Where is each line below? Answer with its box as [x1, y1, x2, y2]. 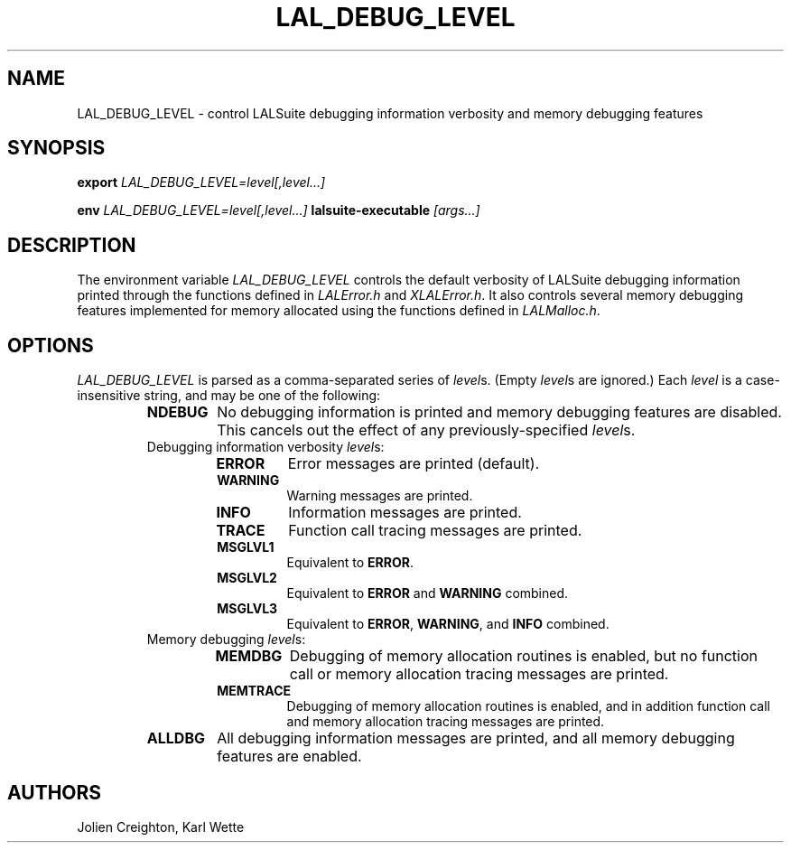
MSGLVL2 [217, 570, 277, 586]
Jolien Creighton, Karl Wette [77, 818, 245, 835]
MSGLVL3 [217, 601, 278, 617]
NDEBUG [146, 403, 209, 422]
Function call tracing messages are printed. [288, 521, 582, 540]
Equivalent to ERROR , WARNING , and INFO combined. [286, 616, 610, 632]
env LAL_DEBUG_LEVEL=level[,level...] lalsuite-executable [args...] [77, 202, 480, 219]
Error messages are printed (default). [287, 454, 540, 473]
